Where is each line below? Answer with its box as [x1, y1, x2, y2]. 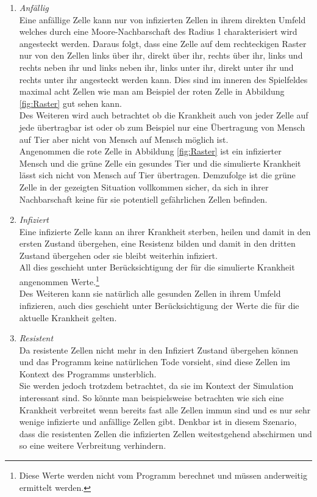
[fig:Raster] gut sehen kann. [19, 96, 122, 109]
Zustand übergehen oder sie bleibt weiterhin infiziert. [19, 248, 218, 261]
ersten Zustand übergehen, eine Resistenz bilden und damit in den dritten [19, 237, 296, 250]
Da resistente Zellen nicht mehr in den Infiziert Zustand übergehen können [19, 343, 298, 356]
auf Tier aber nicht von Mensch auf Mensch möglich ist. [19, 132, 229, 145]
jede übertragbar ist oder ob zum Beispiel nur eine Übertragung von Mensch [19, 120, 305, 133]
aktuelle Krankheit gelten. [19, 311, 117, 324]
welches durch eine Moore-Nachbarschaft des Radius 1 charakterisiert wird [19, 25, 297, 38]
